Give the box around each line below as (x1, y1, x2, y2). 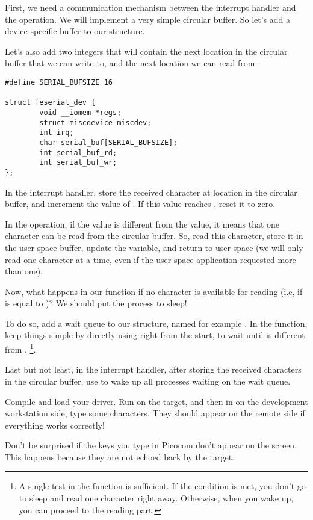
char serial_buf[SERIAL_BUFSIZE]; (39, 138, 178, 147)
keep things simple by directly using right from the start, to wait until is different (5, 329, 305, 341)
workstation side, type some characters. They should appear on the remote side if (5, 407, 305, 419)
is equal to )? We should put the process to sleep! (5, 297, 187, 309)
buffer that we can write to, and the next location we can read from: (5, 57, 258, 69)
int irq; (39, 128, 74, 137)
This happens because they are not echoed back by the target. (5, 450, 235, 463)
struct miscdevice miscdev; (39, 118, 152, 127)
